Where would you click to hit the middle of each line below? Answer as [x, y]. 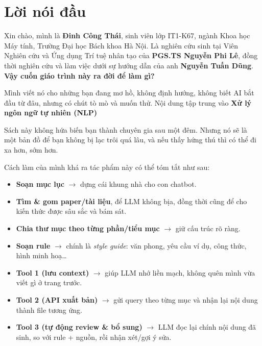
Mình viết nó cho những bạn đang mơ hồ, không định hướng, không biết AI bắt [129, 93]
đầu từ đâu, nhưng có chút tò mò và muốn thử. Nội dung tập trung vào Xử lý [128, 102]
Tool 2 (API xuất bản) [57, 300]
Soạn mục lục [40, 184]
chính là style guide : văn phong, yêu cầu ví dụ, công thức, [156, 245]
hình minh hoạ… [41, 255]
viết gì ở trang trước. [49, 282]
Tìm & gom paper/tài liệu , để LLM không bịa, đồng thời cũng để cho [132, 201]
